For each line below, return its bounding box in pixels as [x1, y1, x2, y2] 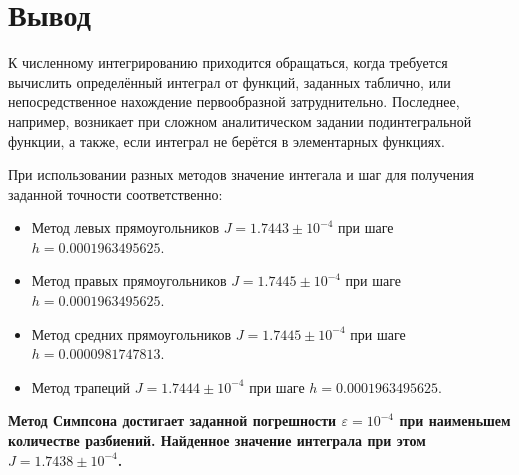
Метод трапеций [31, 376, 131, 397]
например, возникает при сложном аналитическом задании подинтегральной [8, 110, 472, 131]
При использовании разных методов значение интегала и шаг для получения [8, 164, 474, 185]
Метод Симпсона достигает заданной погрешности [8, 410, 337, 431]
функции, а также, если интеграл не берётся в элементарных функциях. [8, 130, 445, 151]
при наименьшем [399, 410, 511, 431]
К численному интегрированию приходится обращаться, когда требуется [8, 52, 448, 73]
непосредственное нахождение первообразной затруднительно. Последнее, [8, 91, 460, 112]
